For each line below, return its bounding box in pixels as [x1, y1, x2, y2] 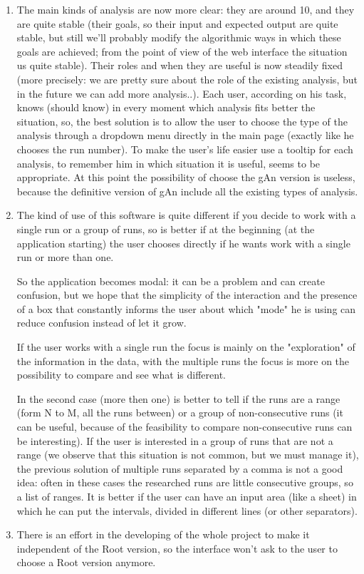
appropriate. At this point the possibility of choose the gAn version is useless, [16, 170, 355, 185]
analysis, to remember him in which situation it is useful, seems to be [16, 155, 321, 170]
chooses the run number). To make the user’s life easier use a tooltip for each [16, 141, 353, 156]
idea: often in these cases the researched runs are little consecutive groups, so [16, 475, 353, 490]
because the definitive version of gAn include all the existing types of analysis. [16, 183, 358, 198]
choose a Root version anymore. [16, 555, 156, 570]
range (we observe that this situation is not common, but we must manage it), [16, 447, 359, 462]
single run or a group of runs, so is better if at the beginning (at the [16, 221, 315, 236]
